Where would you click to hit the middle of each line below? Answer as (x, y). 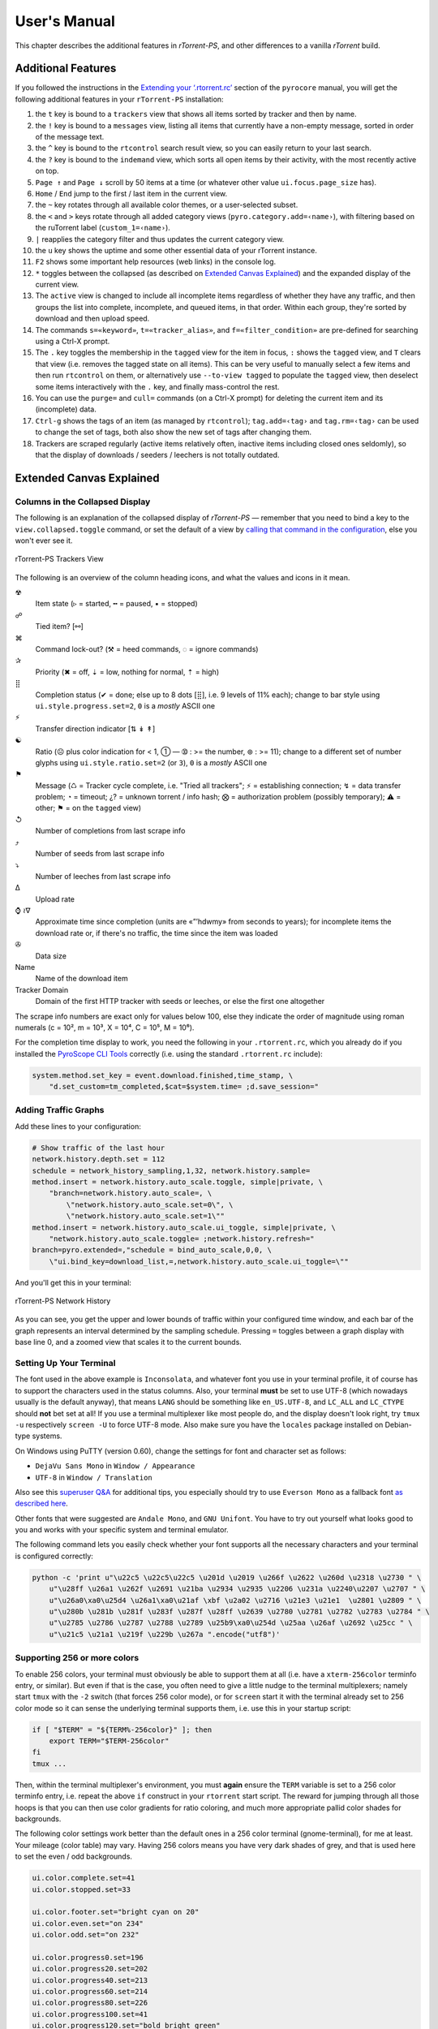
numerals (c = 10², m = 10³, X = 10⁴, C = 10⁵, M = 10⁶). (105, 1027)
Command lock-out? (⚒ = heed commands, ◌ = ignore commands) (147, 649)
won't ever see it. (44, 541)
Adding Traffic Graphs (60, 1110)
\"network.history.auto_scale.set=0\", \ (150, 1204)
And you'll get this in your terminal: (73, 1282)
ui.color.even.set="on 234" (88, 1923)
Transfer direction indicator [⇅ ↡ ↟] (95, 728)
